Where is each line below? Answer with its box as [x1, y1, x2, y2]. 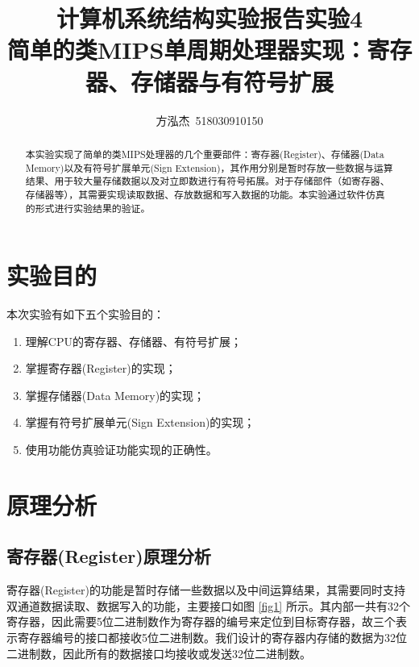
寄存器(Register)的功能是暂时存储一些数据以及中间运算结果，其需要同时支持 [6, 582, 405, 598]
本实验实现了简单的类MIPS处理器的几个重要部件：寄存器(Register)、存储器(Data [25, 147, 384, 160]
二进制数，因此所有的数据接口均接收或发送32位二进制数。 [6, 644, 311, 661]
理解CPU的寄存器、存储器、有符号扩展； [25, 332, 242, 349]
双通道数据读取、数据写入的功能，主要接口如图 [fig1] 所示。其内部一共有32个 [6, 597, 410, 614]
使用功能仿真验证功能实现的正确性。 [25, 441, 218, 458]
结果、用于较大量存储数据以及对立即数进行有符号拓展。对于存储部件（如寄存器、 [25, 174, 390, 188]
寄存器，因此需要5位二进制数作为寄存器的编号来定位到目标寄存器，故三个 [6, 613, 396, 630]
